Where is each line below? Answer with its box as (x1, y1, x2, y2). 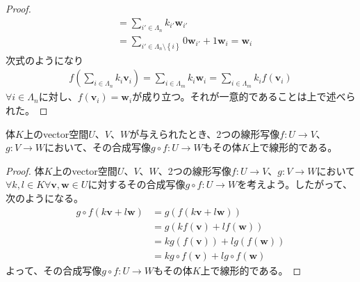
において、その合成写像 (44, 140, 151, 155)
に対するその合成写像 (88, 177, 186, 191)
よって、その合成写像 (6, 263, 102, 277)
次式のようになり (6, 52, 83, 67)
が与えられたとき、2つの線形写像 (129, 126, 280, 141)
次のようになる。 (6, 190, 83, 205)
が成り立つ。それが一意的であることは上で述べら (132, 89, 356, 104)
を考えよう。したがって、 (237, 177, 352, 191)
